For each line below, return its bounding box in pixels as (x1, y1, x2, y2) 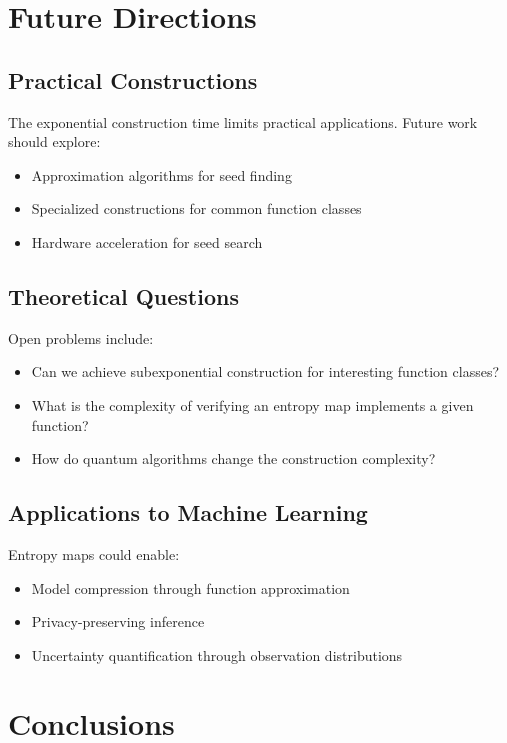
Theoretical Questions (8, 280, 239, 311)
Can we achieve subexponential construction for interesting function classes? (31, 361, 500, 382)
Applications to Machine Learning (8, 497, 368, 528)
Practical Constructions (8, 64, 258, 95)
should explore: (8, 131, 101, 152)
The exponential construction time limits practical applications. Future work (8, 111, 478, 132)
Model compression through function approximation (31, 577, 350, 598)
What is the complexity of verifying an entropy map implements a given (31, 394, 474, 415)
